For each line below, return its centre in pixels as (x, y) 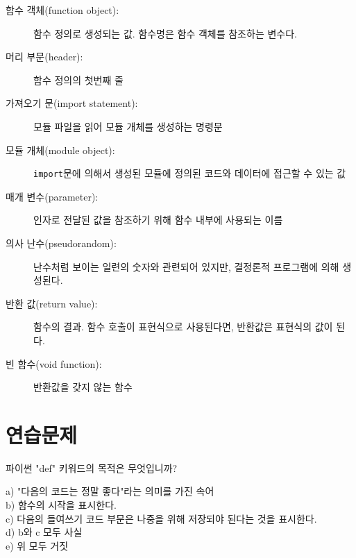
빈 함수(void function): (54, 363)
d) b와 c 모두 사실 (44, 532)
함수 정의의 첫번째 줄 (78, 79)
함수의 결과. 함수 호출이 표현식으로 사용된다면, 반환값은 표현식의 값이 (183, 327)
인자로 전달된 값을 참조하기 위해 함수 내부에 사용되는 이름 (158, 220)
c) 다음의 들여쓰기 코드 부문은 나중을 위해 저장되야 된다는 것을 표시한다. (161, 518)
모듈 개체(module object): (60, 150)
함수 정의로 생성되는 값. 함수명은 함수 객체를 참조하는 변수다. (165, 33)
